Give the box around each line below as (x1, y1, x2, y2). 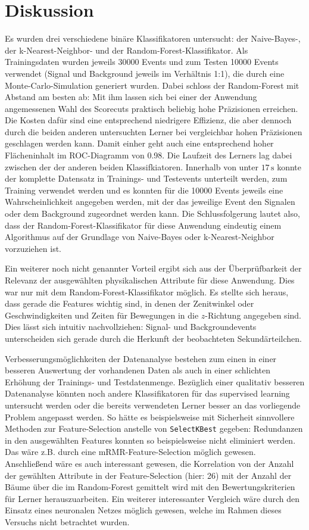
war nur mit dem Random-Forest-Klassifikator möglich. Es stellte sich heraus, (5, 285, 289, 298)
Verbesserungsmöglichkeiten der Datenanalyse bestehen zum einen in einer (5, 352, 277, 364)
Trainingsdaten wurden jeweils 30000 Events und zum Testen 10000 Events (5, 55, 279, 68)
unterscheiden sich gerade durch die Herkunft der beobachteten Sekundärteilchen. (5, 332, 302, 344)
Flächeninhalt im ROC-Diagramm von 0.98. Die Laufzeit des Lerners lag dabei (5, 149, 292, 161)
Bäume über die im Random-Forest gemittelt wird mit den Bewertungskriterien (5, 481, 295, 493)
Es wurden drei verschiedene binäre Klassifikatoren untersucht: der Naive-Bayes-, (5, 32, 301, 45)
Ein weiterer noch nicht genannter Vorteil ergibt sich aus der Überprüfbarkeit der (5, 262, 302, 275)
